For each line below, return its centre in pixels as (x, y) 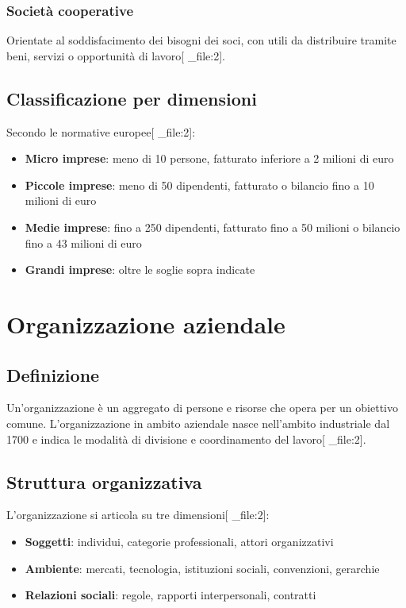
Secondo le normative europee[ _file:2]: (101, 131)
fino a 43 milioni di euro (83, 242)
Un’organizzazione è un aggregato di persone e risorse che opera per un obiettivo (202, 408)
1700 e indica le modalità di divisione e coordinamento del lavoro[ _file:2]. (186, 439)
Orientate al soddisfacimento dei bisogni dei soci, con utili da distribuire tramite (201, 40)
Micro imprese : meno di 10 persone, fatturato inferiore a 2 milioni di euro (209, 158)
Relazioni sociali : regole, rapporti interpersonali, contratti (170, 595)
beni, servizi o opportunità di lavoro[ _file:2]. (116, 55)
